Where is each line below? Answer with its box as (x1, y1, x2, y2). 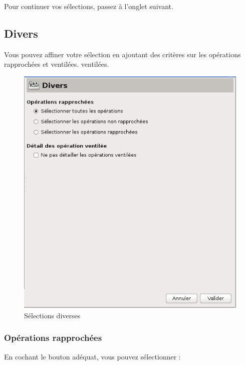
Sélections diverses (24, 310, 81, 320)
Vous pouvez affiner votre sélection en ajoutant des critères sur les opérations (4, 49, 241, 59)
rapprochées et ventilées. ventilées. (4, 59, 109, 69)
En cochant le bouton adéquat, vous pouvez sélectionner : (4, 351, 181, 361)
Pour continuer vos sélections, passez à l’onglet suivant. (4, 1, 173, 11)
